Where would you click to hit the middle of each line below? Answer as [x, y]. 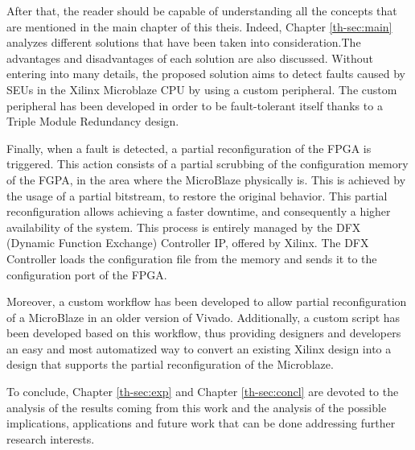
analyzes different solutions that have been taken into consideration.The [184, 42]
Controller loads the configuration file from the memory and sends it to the [192, 258]
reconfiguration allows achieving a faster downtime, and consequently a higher [199, 211]
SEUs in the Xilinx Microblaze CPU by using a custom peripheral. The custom [202, 89]
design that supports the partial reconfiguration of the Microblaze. [170, 364]
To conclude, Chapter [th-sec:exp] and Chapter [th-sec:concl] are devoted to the [203, 392]
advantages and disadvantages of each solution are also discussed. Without [190, 58]
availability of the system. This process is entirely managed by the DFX [184, 227]
